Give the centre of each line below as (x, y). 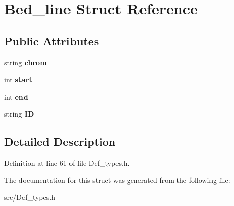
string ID (19, 114)
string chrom (26, 62)
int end (16, 96)
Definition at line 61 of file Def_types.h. (67, 163)
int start (18, 79)
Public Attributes (52, 41)
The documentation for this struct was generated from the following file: (117, 180)
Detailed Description (60, 141)
